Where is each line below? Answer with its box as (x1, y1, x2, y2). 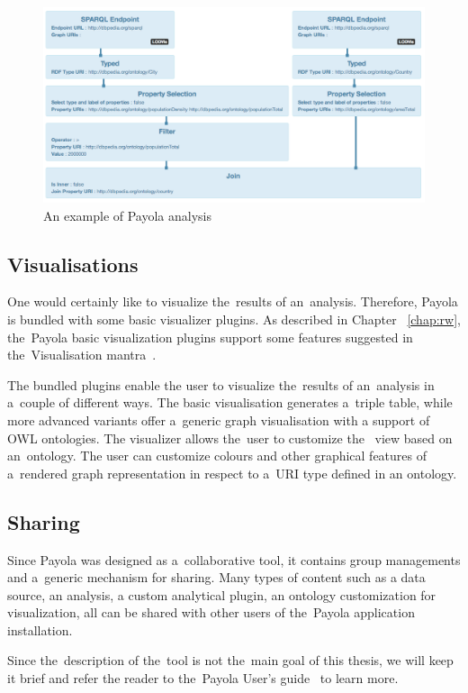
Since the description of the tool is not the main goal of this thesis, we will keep (7, 651, 454, 670)
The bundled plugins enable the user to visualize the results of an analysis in (7, 375, 435, 394)
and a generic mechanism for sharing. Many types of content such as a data (7, 568, 426, 587)
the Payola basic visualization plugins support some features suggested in (7, 327, 413, 346)
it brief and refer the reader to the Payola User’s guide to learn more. (7, 669, 399, 688)
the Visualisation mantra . (7, 345, 157, 364)
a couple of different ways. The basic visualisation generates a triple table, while (7, 393, 453, 412)
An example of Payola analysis (43, 205, 212, 224)
